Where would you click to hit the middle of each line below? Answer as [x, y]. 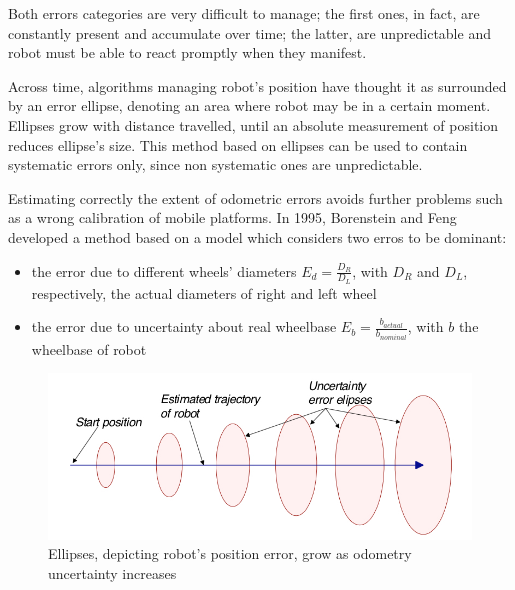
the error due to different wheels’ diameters [164, 270]
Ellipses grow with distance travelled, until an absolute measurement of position [253, 124]
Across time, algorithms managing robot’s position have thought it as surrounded [257, 85]
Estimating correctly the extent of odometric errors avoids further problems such [255, 197]
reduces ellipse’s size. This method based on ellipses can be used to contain [238, 144]
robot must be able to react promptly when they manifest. [187, 52]
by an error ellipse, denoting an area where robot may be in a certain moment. [249, 105]
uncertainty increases [112, 572]
